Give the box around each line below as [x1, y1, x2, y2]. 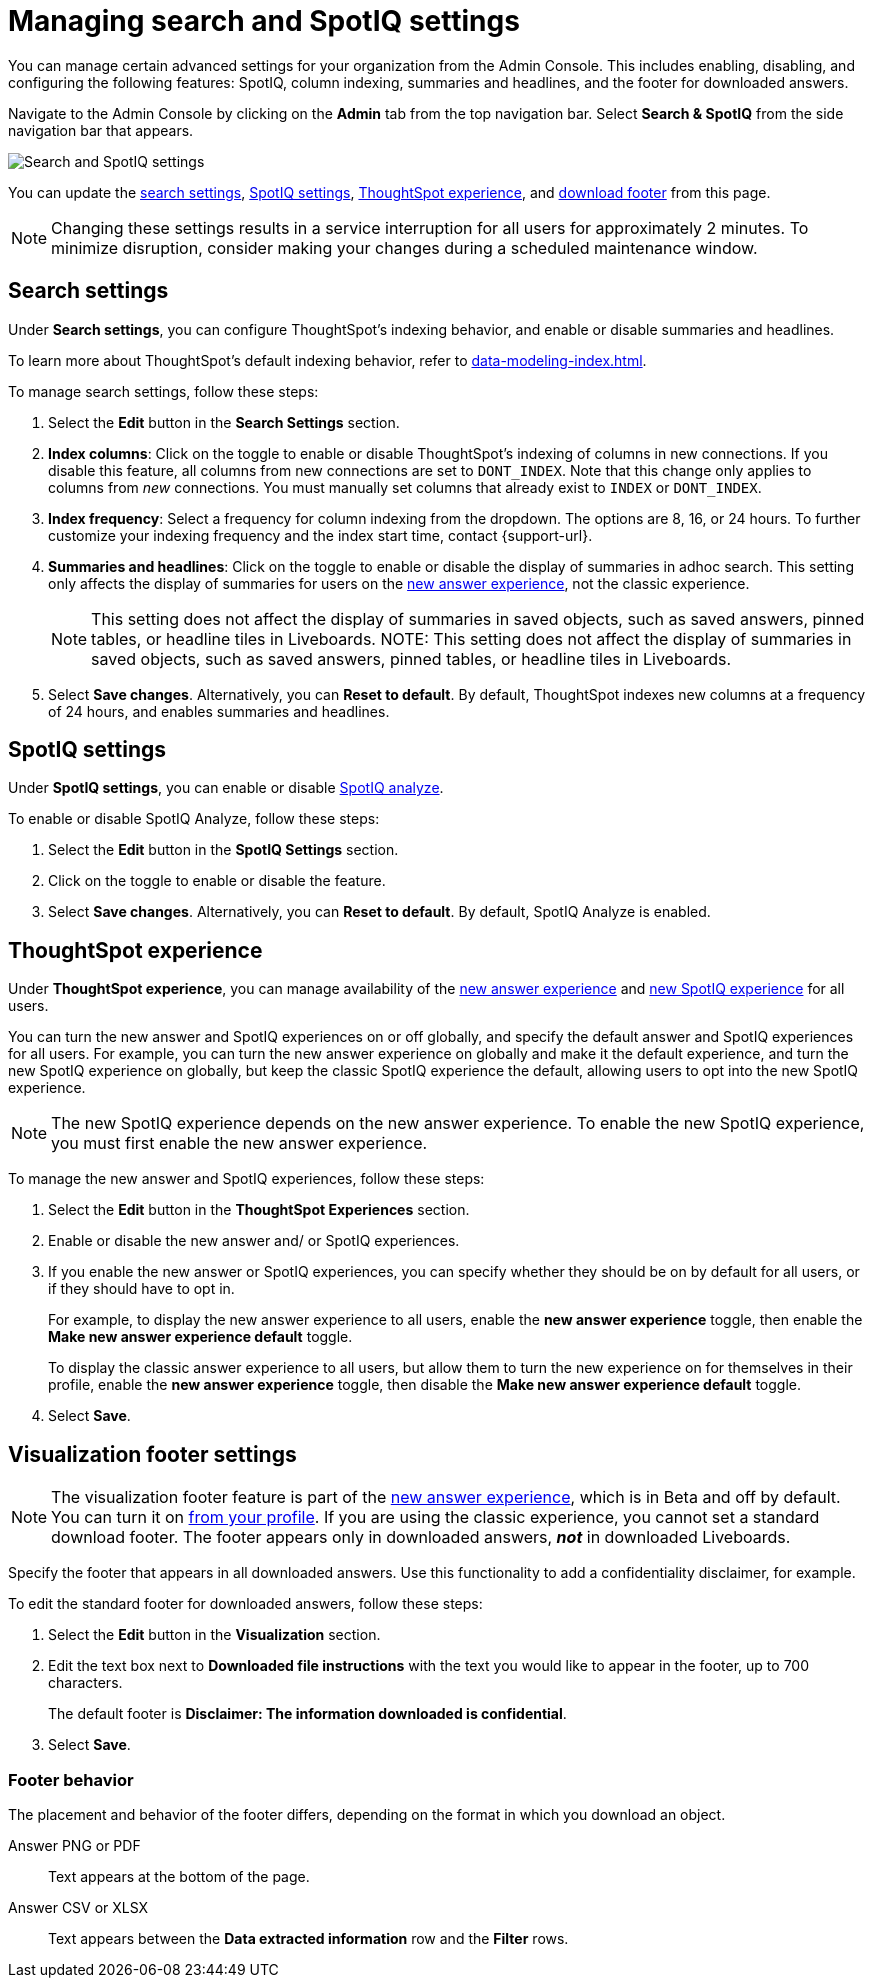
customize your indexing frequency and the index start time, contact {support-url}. [48, 526, 593, 544]
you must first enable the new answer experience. [51, 1133, 428, 1154]
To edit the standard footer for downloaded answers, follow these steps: [8, 1595, 483, 1613]
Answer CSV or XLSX [8, 1898, 149, 1916]
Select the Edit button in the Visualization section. [48, 1626, 381, 1644]
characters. [48, 1674, 123, 1692]
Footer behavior [8, 1769, 134, 1790]
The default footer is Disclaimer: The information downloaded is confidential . [48, 1705, 567, 1723]
